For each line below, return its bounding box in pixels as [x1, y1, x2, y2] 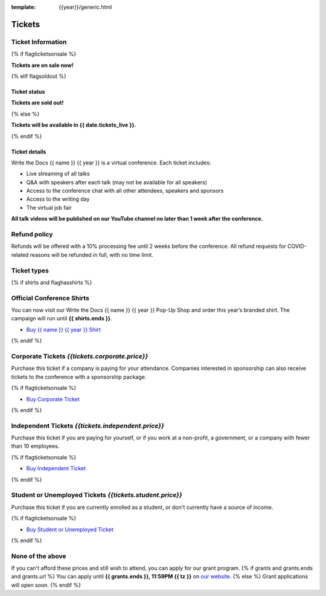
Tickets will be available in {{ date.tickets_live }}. [11, 121, 136, 129]
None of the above [11, 552, 66, 560]
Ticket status [11, 88, 45, 95]
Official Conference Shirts [11, 294, 90, 302]
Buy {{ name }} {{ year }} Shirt [26, 326, 101, 333]
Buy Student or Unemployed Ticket [26, 526, 114, 533]
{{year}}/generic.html [59, 4, 112, 10]
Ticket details [11, 148, 46, 155]
